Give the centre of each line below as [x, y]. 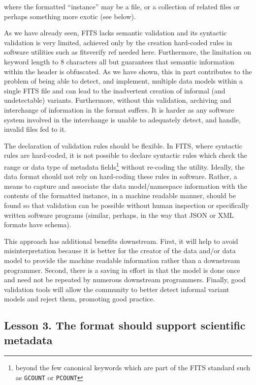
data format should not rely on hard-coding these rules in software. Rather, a [121, 176]
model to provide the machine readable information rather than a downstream [122, 260]
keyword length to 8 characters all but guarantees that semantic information [119, 61]
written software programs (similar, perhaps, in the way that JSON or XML [119, 215]
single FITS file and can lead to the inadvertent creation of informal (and [115, 90]
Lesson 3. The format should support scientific [125, 325]
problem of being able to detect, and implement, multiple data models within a [124, 81]
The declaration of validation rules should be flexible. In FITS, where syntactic [123, 145]
